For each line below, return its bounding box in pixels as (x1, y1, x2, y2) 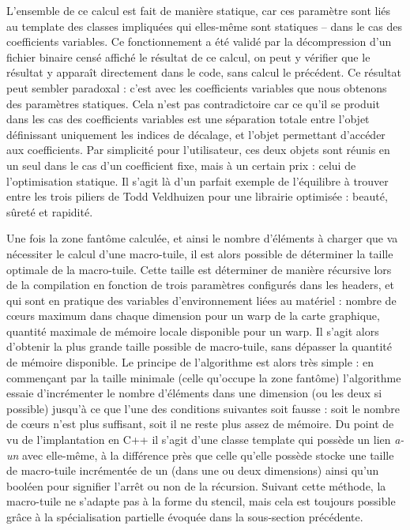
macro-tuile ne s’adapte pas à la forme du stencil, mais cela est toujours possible (6, 493, 396, 509)
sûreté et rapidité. (6, 203, 93, 220)
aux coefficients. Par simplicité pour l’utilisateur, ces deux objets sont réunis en (6, 141, 390, 158)
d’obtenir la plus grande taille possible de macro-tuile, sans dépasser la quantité (6, 338, 392, 355)
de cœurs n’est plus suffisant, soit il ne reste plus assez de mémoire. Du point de (6, 415, 394, 432)
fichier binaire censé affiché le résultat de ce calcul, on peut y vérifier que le (6, 48, 371, 65)
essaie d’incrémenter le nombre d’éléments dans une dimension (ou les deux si (6, 385, 382, 401)
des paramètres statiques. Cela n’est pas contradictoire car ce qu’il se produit (6, 95, 380, 111)
